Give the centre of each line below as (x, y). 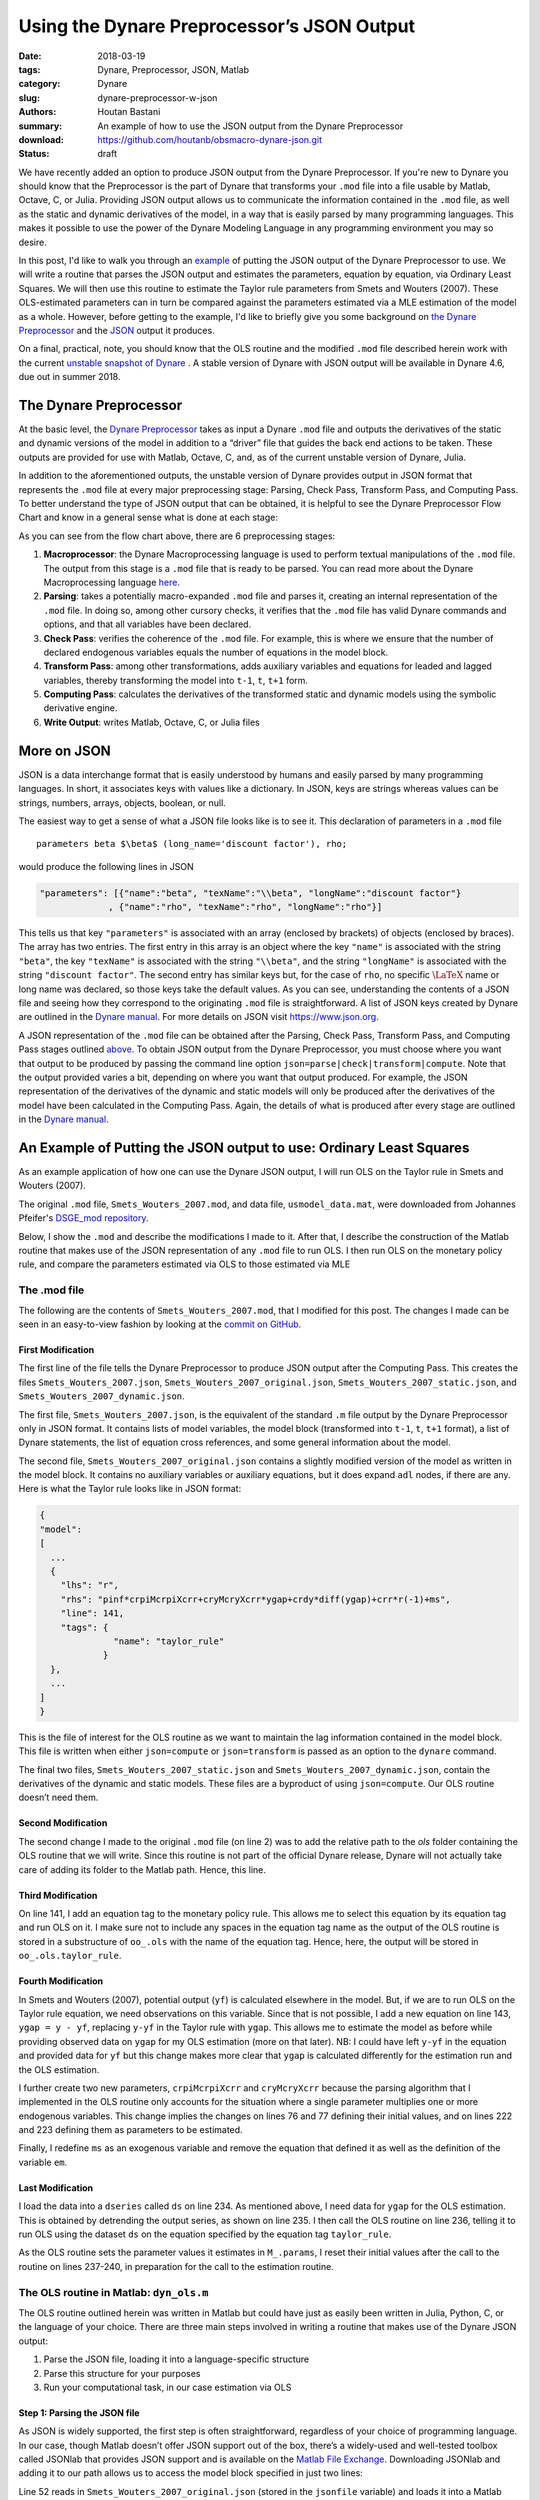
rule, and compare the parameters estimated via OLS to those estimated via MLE (184, 1264)
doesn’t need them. (58, 1797)
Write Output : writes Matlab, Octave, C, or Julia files (151, 722)
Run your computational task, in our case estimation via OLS (167, 2387)
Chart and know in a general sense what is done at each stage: (148, 517)
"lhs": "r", (90, 1585)
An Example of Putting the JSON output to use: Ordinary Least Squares (244, 1147)
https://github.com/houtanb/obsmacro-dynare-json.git (209, 139)
